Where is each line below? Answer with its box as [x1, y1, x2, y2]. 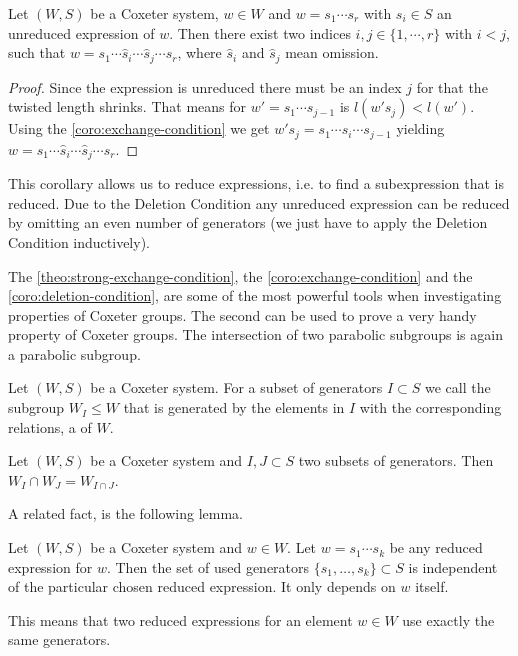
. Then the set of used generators [106, 556, 310, 577]
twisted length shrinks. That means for [8, 96, 246, 117]
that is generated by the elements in [123, 397, 345, 418]
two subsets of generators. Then [298, 450, 494, 471]
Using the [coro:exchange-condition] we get [8, 118, 270, 139]
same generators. [8, 629, 111, 650]
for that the [416, 76, 488, 97]
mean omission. [285, 42, 379, 63]
